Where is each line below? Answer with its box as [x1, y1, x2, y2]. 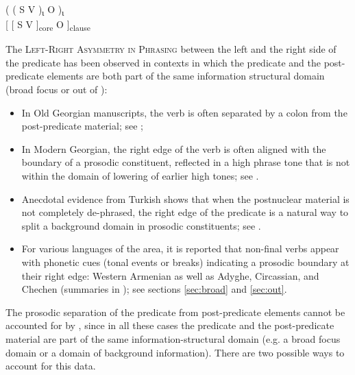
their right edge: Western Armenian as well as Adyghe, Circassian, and [21, 268, 319, 282]
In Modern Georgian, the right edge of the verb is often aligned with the [21, 141, 326, 156]
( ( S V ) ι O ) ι [5, 2, 64, 18]
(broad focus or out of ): [5, 82, 108, 97]
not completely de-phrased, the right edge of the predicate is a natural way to [21, 205, 349, 219]
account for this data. [5, 359, 96, 373]
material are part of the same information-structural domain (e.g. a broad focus [5, 331, 341, 346]
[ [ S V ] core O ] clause [5, 17, 91, 33]
